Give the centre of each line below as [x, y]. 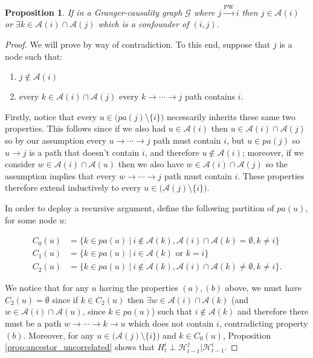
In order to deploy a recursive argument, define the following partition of [140, 207]
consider [20, 164]
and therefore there [273, 311]
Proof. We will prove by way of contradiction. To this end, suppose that [138, 44]
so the [277, 164]
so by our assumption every [56, 140]
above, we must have [263, 288]
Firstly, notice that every [51, 116]
